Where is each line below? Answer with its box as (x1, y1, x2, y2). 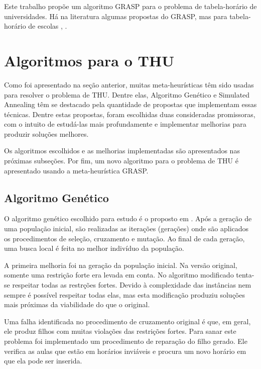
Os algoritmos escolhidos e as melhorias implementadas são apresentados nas (4, 145, 240, 156)
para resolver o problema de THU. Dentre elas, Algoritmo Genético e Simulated (4, 89, 250, 100)
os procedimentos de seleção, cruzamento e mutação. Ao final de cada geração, (4, 233, 245, 243)
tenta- (236, 269, 254, 280)
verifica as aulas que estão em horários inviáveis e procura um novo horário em (4, 345, 246, 356)
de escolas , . (28, 21, 67, 31)
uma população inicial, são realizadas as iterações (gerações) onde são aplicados (4, 223, 249, 234)
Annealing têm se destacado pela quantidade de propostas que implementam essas (4, 99, 257, 110)
